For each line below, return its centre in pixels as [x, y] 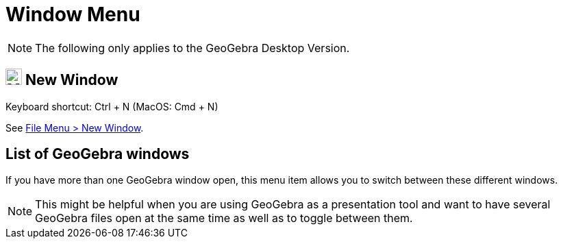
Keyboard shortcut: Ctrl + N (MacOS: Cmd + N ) [112, 106]
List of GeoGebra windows [98, 154]
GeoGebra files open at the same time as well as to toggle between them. [224, 218]
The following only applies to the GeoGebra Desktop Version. [192, 48]
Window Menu [73, 14]
